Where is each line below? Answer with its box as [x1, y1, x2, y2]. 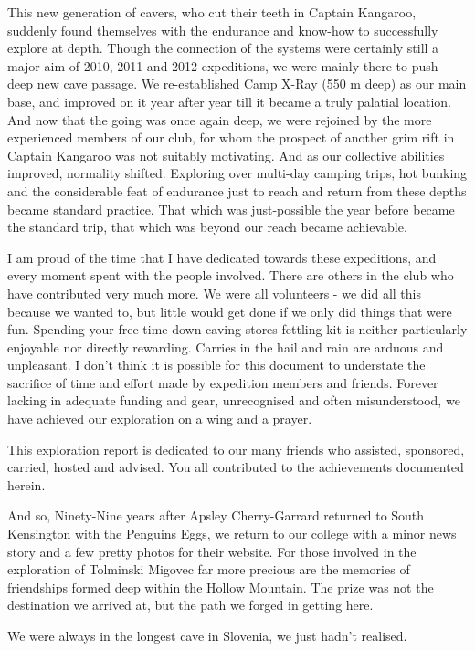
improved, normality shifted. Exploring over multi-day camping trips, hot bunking [7, 163, 468, 183]
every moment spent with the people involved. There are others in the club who [7, 266, 454, 285]
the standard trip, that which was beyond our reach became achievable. [7, 217, 407, 236]
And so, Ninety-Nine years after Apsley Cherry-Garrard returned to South [7, 506, 425, 525]
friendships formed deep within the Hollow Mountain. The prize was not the [7, 577, 434, 596]
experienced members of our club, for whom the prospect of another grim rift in [7, 128, 455, 147]
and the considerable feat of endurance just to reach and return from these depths [7, 181, 467, 200]
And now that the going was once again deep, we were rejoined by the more [7, 110, 432, 129]
